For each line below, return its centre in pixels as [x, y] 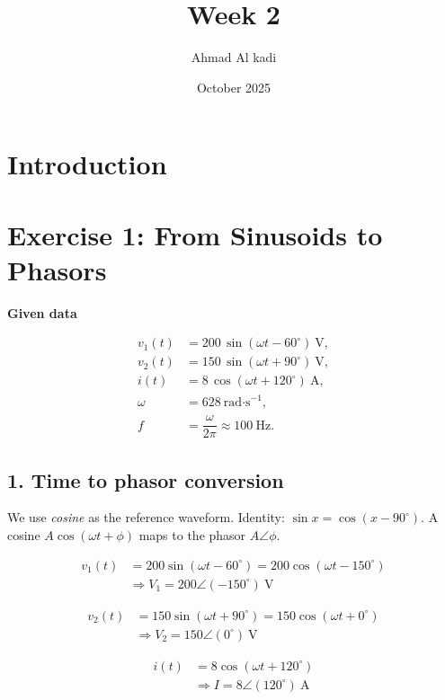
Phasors [57, 269]
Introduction [87, 164]
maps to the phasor [192, 534]
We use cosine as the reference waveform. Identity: [146, 517]
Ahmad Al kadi [234, 57]
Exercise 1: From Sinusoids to [195, 234]
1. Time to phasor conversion [146, 479]
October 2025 [234, 87]
